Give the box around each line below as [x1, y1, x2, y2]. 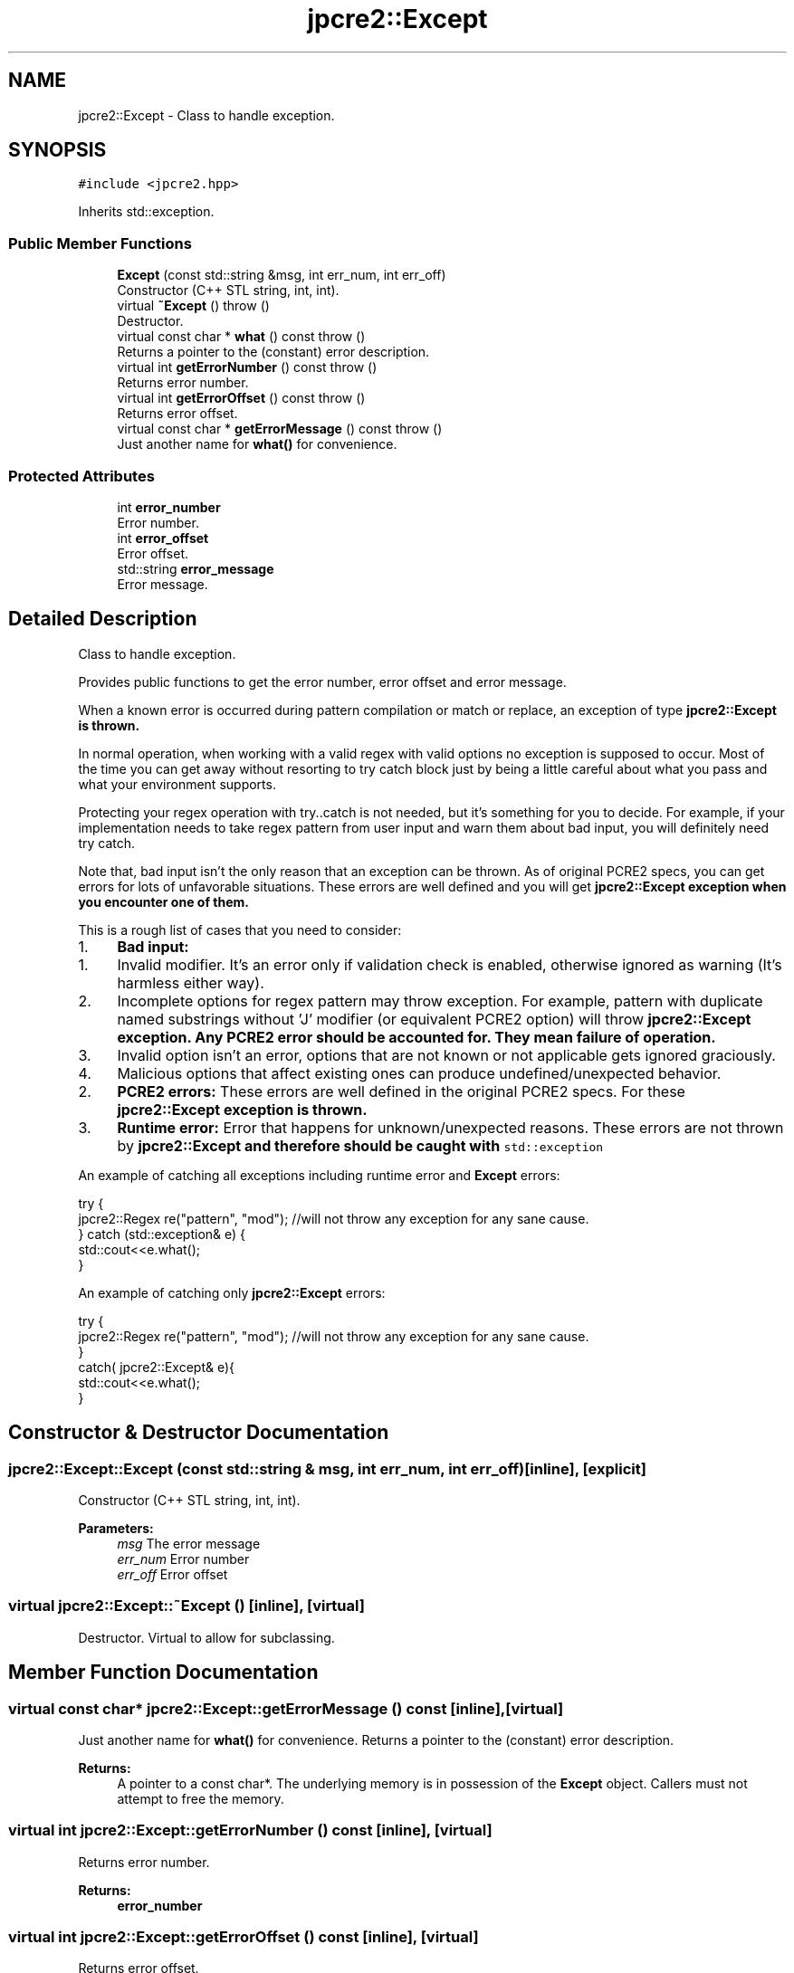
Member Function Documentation [8, 1661, 319, 1684]
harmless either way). [117, 973, 264, 992]
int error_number [117, 499, 221, 515]
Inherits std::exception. [78, 204, 215, 220]
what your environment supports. [78, 776, 276, 792]
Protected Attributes [8, 466, 155, 485]
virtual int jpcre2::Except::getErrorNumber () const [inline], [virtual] [8, 1821, 493, 1840]
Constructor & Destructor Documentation [8, 1421, 389, 1444]
